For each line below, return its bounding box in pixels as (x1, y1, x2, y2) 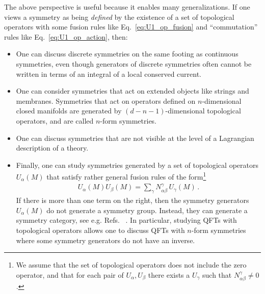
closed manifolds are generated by (16, 105, 122, 116)
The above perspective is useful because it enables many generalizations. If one (4, 2, 250, 12)
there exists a (148, 269, 190, 280)
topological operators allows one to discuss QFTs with (16, 224, 185, 235)
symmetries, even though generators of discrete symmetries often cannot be (16, 58, 252, 69)
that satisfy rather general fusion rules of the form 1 (46, 170, 206, 182)
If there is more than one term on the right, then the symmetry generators (16, 195, 249, 205)
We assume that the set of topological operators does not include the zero (16, 259, 247, 270)
